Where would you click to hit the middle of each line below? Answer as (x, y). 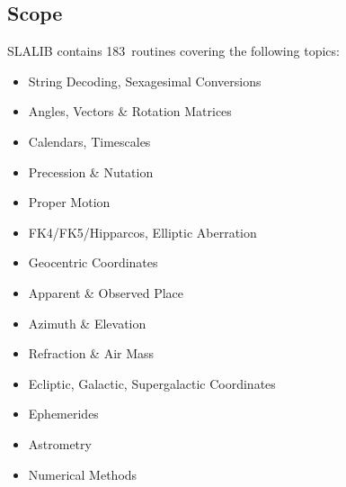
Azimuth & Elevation (87, 323)
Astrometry (60, 443)
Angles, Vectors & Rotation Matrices (130, 111)
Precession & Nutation (91, 171)
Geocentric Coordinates (93, 262)
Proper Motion (69, 202)
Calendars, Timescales (89, 141)
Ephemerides (63, 414)
